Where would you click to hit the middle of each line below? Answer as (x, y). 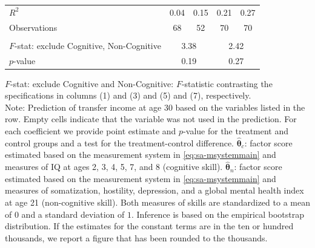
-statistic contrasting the (227, 83)
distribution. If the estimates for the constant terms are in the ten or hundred (149, 226)
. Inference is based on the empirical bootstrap (218, 214)
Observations (33, 27)
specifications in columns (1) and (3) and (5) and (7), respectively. (128, 95)
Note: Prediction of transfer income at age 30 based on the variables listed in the (155, 107)
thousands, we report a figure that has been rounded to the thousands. (136, 237)
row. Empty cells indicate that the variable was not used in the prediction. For (151, 119)
